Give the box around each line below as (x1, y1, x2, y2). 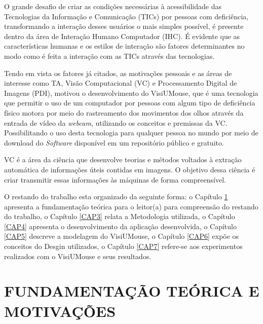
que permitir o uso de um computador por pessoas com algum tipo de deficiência (4, 97, 255, 108)
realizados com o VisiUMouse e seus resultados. (4, 250, 152, 261)
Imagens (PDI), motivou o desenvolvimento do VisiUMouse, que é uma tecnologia (4, 87, 258, 98)
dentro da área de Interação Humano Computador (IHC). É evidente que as (4, 30, 240, 41)
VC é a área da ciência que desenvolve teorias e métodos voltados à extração (4, 154, 242, 165)
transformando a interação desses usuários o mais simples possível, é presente (4, 21, 244, 31)
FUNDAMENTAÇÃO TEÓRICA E (4, 280, 259, 301)
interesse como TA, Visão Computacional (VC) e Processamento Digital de (4, 78, 237, 88)
